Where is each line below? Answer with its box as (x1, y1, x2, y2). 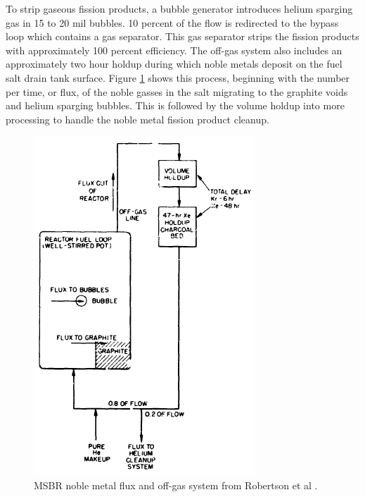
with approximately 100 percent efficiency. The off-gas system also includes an (6, 42, 342, 57)
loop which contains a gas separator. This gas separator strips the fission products (6, 29, 359, 44)
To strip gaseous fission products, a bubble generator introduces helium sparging (6, 1, 353, 16)
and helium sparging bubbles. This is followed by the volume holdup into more (6, 98, 345, 113)
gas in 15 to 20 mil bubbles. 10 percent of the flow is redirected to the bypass (6, 15, 339, 30)
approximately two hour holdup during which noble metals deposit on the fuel (6, 56, 342, 71)
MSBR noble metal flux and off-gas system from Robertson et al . (34, 477, 318, 492)
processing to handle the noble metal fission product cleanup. (6, 111, 269, 126)
